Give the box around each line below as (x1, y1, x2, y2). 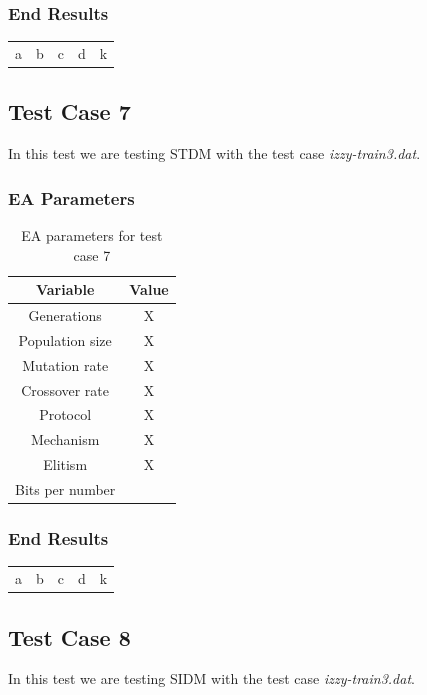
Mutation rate (22, 354, 109, 375)
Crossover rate (21, 379, 110, 400)
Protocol (39, 404, 92, 425)
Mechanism (30, 429, 100, 450)
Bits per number (15, 479, 116, 500)
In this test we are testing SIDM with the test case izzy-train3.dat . (8, 668, 415, 689)
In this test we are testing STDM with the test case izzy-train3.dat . (8, 143, 421, 164)
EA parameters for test (21, 225, 163, 246)
